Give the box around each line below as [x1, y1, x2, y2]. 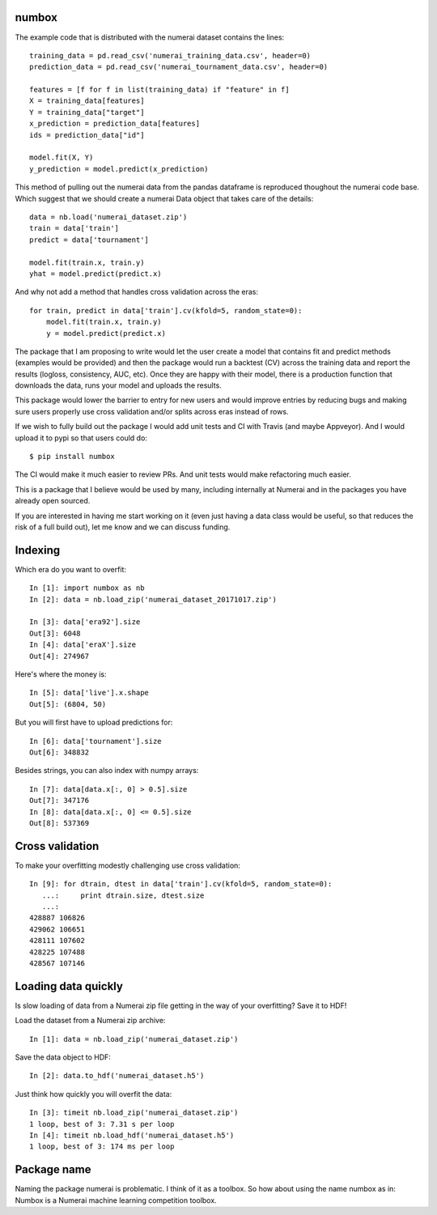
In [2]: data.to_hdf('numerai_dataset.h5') [29, 1071, 205, 1081]
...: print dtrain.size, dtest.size [41, 890, 205, 900]
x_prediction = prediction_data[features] [29, 119, 201, 129]
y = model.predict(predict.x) [45, 329, 166, 338]
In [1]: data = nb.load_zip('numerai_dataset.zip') [29, 1034, 239, 1043]
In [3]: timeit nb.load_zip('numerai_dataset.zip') [29, 1108, 239, 1117]
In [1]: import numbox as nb [29, 584, 145, 593]
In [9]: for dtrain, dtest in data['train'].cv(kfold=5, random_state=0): [29, 879, 333, 889]
